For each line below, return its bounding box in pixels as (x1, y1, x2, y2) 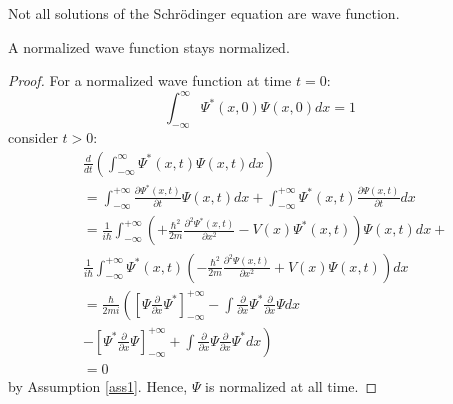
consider (8, 127, 58, 148)
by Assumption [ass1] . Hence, (8, 375, 188, 396)
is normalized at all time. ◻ (205, 375, 378, 396)
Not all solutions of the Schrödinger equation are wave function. (8, 3, 400, 23)
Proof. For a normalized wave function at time (8, 70, 292, 91)
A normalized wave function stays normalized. (8, 36, 290, 57)
